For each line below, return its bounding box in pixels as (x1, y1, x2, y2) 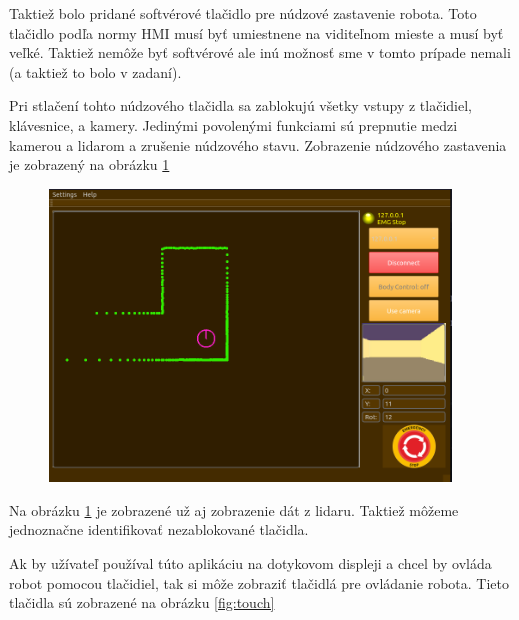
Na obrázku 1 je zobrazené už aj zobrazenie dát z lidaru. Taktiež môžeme (9, 499, 459, 520)
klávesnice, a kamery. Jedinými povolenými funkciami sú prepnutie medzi (9, 114, 458, 135)
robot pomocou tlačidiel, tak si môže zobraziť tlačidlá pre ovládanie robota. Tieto (9, 572, 509, 593)
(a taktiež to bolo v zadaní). (9, 61, 182, 82)
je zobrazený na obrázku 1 (9, 154, 170, 175)
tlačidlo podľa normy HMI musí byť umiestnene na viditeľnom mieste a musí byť (9, 22, 504, 43)
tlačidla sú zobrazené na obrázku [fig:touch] (9, 592, 275, 613)
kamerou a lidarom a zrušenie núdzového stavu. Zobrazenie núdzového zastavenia (9, 134, 507, 155)
